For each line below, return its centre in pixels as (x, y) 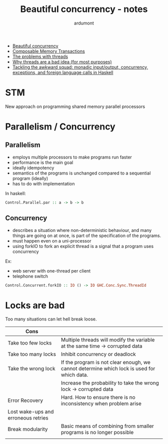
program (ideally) (30, 178)
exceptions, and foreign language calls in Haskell (63, 72)
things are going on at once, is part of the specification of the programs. (87, 235)
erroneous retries (28, 418)
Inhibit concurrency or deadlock (98, 354)
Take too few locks (30, 343)
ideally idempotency (33, 167)
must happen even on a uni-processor (52, 240)
